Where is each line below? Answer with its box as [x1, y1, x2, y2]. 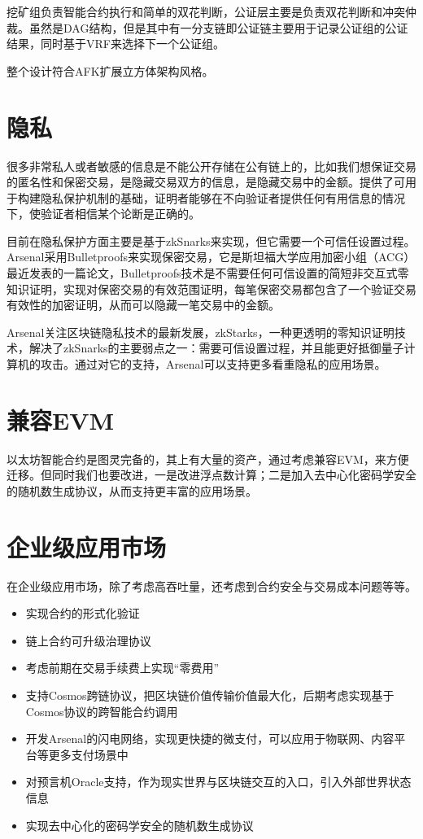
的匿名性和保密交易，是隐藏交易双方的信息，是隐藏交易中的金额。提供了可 [7, 173, 405, 190]
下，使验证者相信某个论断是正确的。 [7, 205, 200, 222]
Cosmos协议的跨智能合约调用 [25, 702, 178, 719]
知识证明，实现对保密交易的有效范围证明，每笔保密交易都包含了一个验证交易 [7, 280, 416, 297]
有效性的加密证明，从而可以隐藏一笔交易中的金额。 [7, 296, 280, 313]
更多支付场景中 [48, 745, 129, 763]
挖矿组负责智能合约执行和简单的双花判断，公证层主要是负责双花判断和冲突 [7, 3, 405, 20]
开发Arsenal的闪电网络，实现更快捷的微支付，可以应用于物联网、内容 [25, 730, 395, 747]
